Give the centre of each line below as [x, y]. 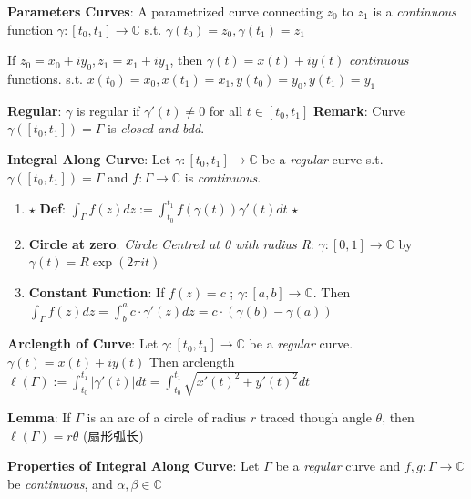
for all [226, 110]
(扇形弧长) [113, 435]
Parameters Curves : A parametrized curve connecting [165, 11]
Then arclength [192, 362]
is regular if [108, 110]
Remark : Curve [359, 110]
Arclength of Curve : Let [83, 343]
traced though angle [316, 417]
